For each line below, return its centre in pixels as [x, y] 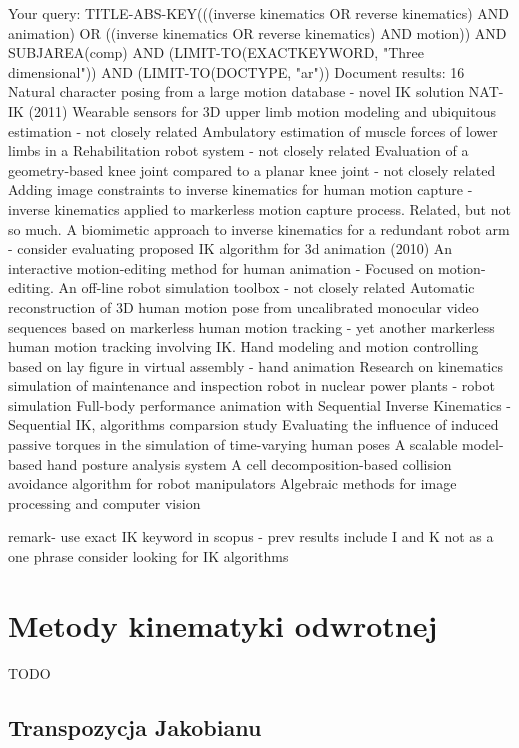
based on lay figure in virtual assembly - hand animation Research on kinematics [255, 365]
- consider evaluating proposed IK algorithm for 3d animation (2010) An [230, 248]
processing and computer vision [104, 502]
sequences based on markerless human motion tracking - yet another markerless [251, 326]
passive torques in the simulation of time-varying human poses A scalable [233, 444]
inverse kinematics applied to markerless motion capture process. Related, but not [259, 208]
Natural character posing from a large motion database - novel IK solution [236, 91]
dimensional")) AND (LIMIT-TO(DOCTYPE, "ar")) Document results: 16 [236, 71]
